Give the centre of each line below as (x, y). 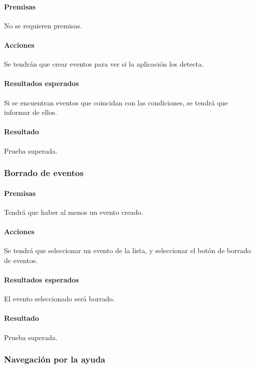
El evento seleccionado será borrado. (60, 299)
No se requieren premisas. (43, 25)
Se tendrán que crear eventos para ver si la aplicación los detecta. (104, 64)
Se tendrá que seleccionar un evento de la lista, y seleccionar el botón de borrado (127, 250)
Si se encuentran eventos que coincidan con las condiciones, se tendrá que (116, 102)
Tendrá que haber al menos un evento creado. (74, 212)
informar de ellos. (31, 112)
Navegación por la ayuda (55, 359)
